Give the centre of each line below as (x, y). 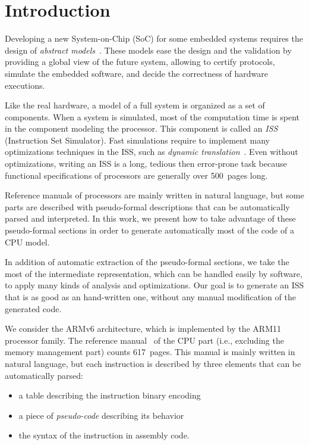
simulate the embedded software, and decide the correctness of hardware (137, 73)
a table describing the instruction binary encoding (110, 395)
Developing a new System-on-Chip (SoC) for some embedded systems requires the (154, 38)
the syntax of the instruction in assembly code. (104, 435)
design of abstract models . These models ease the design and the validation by (148, 50)
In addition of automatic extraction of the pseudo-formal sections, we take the (147, 262)
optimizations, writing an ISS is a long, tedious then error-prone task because (146, 164)
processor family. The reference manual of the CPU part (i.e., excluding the (144, 340)
